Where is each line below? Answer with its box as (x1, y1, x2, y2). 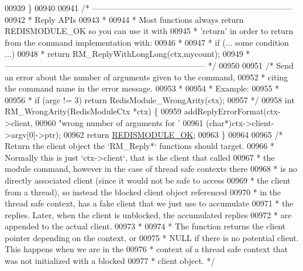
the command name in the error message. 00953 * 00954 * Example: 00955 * (5, 82, 280, 94)
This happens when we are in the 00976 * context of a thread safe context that (5, 243, 288, 255)
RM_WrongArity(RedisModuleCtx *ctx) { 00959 (5, 105, 181, 117)
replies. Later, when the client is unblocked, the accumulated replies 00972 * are (5, 208, 292, 221)
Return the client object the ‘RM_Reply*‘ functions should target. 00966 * (5, 140, 274, 152)
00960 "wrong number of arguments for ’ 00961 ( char (35, 116, 225, 128)
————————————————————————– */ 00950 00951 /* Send (5, 59, 294, 71)
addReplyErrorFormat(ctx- (184, 105, 281, 117)
